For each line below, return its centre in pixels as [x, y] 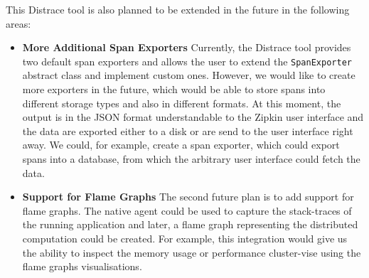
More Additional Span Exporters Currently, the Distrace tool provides [187, 47]
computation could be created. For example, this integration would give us [185, 238]
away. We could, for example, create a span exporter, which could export [181, 145]
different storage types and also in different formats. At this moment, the [182, 103]
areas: [18, 23]
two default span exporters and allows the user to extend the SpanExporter [187, 61]
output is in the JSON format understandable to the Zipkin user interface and [193, 117]
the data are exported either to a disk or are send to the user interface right [188, 130]
